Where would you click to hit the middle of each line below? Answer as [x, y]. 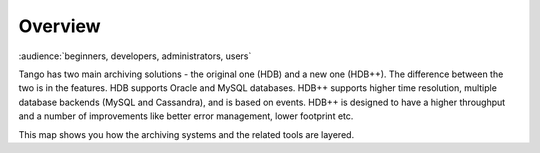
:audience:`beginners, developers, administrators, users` [135, 56]
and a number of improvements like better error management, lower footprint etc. [186, 116]
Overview [59, 26]
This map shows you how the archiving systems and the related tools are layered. [186, 134]
